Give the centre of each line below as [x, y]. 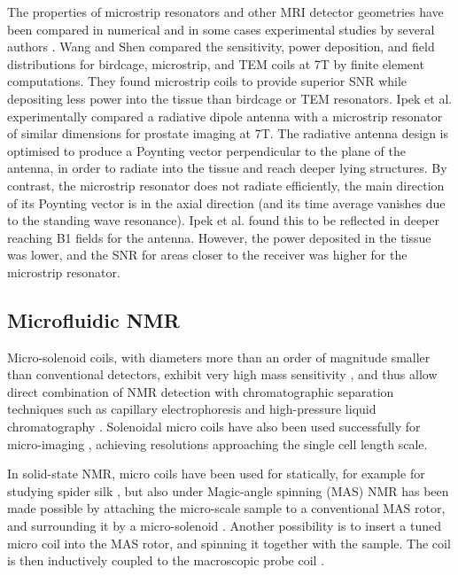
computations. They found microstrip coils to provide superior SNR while [207, 81]
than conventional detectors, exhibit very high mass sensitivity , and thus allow [222, 374]
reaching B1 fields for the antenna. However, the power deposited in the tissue [219, 237]
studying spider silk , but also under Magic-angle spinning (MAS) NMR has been [228, 490]
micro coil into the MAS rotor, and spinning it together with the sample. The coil [229, 543]
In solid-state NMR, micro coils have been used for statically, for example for [216, 474]
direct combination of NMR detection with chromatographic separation [201, 391]
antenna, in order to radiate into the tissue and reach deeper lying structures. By [227, 168]
